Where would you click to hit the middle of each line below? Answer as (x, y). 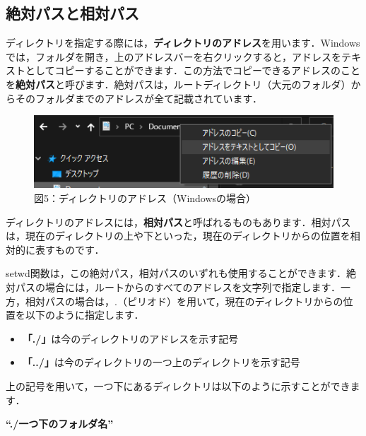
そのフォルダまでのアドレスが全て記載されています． (139, 98)
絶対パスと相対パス (72, 13)
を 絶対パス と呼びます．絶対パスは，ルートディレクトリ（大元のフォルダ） (178, 84)
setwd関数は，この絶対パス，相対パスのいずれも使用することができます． (176, 273)
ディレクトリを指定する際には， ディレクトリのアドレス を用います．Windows (183, 43)
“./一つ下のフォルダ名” (60, 424)
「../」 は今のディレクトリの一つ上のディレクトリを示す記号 (161, 362)
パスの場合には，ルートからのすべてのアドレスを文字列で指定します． (178, 287)
